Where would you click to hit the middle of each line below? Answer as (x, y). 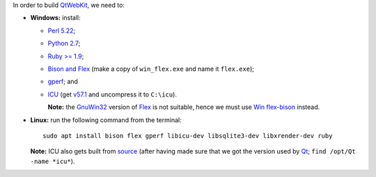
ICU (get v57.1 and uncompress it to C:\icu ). (112, 94)
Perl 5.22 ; (62, 31)
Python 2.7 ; (64, 43)
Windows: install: (56, 18)
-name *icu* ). (53, 161)
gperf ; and (63, 82)
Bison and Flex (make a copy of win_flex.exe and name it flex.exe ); (151, 69)
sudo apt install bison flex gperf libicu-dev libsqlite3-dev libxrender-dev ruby (188, 136)
